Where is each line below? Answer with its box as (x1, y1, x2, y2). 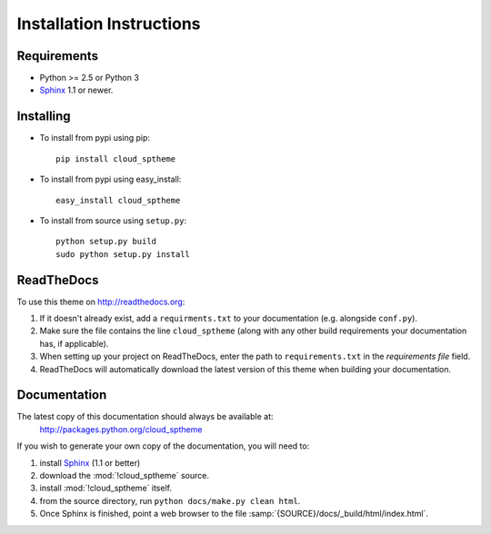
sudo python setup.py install (55, 249, 191, 259)
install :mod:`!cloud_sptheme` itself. (39, 482, 173, 494)
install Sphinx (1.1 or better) (39, 457, 141, 468)
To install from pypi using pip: (39, 133, 150, 143)
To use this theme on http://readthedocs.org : (16, 296, 185, 307)
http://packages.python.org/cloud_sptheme (39, 423, 203, 435)
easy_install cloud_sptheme (55, 195, 181, 205)
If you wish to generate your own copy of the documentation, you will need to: (16, 440, 310, 451)
